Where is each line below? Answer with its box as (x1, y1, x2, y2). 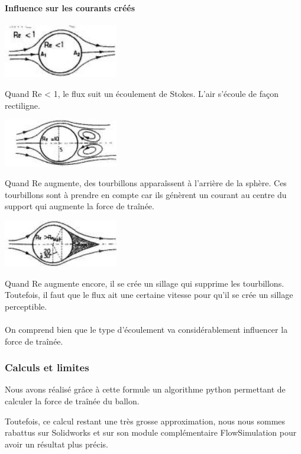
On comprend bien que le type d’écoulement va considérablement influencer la (5, 323, 288, 336)
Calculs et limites (5, 360, 89, 375)
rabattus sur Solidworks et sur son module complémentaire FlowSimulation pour (5, 426, 297, 439)
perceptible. (5, 300, 47, 312)
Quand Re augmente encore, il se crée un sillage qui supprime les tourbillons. (5, 277, 284, 289)
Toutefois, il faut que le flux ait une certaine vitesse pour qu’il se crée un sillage (5, 288, 293, 301)
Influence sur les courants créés (5, 1, 135, 14)
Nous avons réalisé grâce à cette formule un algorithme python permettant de (5, 383, 286, 395)
